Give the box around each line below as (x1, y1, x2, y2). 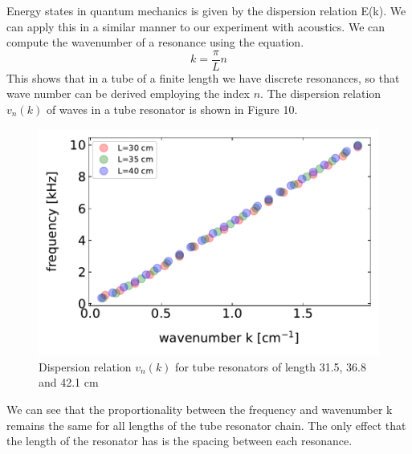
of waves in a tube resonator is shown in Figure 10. (46, 101, 298, 118)
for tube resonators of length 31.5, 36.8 (175, 358, 367, 375)
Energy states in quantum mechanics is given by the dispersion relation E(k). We (6, 2, 406, 18)
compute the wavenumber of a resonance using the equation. (6, 34, 304, 51)
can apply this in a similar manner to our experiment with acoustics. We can (6, 18, 385, 34)
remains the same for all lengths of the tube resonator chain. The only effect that (6, 416, 406, 433)
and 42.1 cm (39, 374, 99, 391)
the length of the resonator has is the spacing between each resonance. (6, 432, 353, 449)
